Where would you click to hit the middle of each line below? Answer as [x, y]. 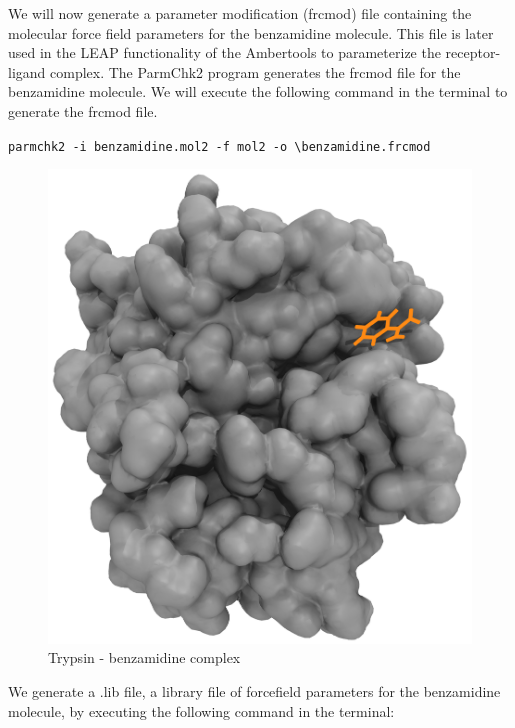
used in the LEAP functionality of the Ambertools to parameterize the [224, 52]
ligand [27, 71]
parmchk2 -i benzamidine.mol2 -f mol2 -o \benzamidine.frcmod [219, 146]
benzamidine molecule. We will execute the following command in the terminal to [258, 91]
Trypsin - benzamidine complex [144, 657]
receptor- [473, 52]
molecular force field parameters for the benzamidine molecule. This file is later [251, 32]
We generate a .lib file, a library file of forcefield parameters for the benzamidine [254, 690]
